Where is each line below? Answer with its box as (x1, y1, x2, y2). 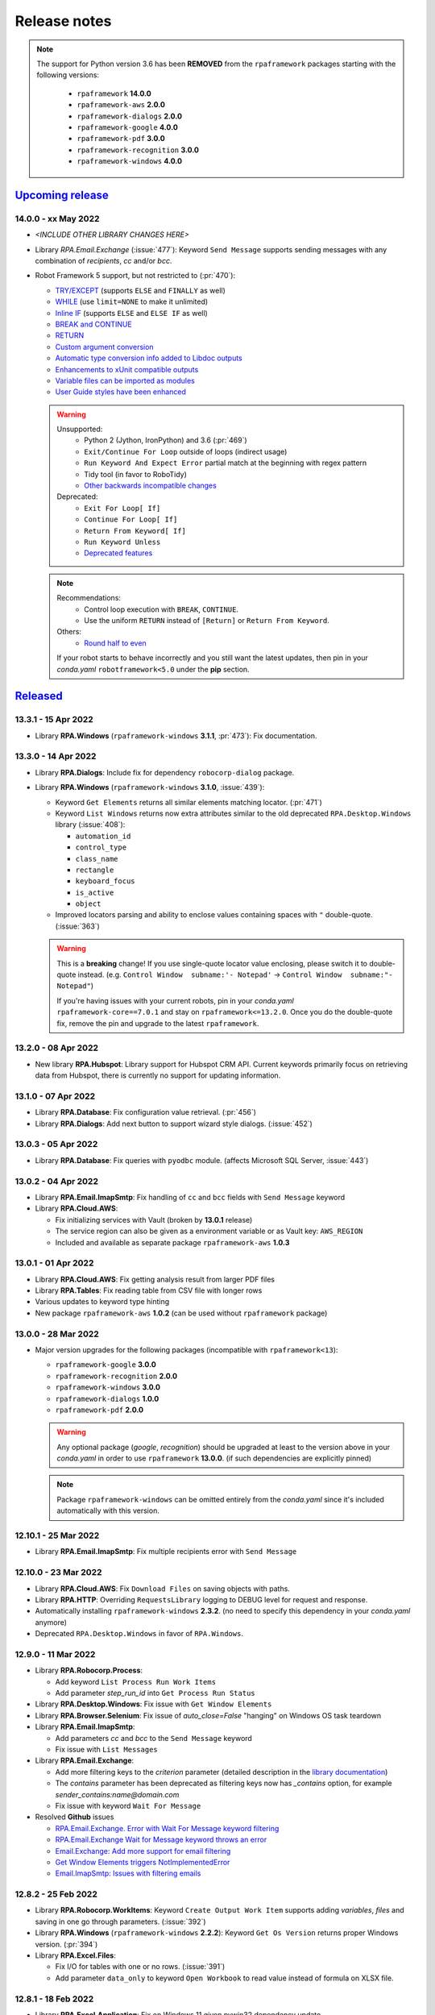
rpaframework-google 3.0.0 (55, 1360, 156, 1369)
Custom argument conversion (55, 342, 154, 351)
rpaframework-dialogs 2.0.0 (77, 111, 183, 121)
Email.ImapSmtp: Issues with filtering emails (55, 1868, 201, 1878)
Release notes (14, 12, 112, 30)
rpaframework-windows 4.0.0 (77, 156, 183, 166)
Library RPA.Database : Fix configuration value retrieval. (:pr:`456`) (35, 1107, 257, 1117)
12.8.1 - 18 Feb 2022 (14, 1993, 94, 2005)
